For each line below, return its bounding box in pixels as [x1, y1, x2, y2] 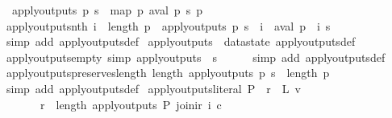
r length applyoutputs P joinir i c [40, 96, 222, 112]
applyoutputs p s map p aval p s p [11, 2, 202, 18]
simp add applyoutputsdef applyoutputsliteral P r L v [6, 79, 301, 96]
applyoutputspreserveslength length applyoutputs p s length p [6, 64, 330, 81]
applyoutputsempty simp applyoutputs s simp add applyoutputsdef [6, 48, 386, 65]
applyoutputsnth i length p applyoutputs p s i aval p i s [6, 17, 331, 34]
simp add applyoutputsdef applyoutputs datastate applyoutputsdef [6, 33, 356, 50]
